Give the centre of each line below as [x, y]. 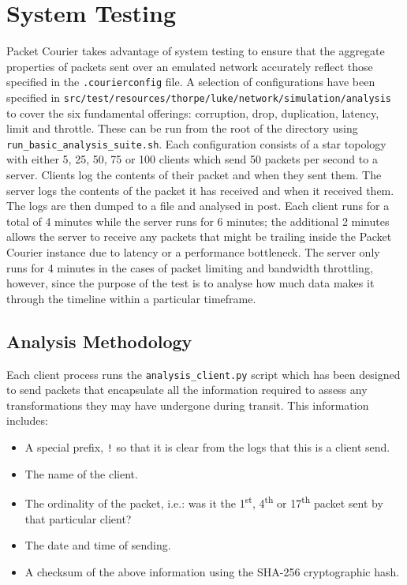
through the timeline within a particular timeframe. [131, 298]
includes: [27, 420]
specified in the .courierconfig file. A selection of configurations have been [191, 82]
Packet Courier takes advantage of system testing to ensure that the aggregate [196, 51]
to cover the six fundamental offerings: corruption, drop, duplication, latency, [193, 112]
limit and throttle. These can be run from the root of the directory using [182, 128]
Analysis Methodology [99, 341]
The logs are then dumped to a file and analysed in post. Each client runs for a [198, 206]
